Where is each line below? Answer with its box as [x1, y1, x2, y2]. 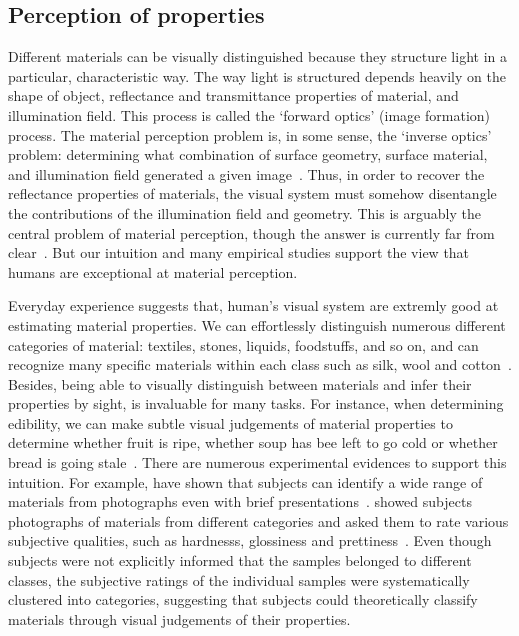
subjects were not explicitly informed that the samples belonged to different [8, 550, 472, 571]
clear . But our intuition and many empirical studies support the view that [8, 242, 470, 263]
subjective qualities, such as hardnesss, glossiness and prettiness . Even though [8, 530, 492, 551]
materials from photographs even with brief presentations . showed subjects [8, 491, 472, 512]
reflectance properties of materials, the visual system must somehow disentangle [8, 183, 497, 204]
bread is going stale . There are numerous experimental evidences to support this [8, 452, 507, 473]
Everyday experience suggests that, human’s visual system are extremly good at [8, 295, 499, 316]
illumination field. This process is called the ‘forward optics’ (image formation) [8, 104, 491, 125]
